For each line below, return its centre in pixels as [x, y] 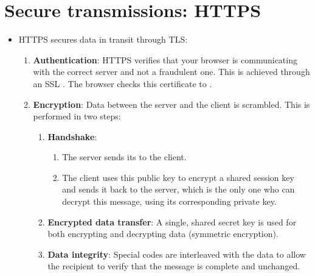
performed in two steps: [77, 116]
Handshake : [72, 136]
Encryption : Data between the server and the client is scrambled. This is [171, 104]
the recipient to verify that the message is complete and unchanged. [174, 266]
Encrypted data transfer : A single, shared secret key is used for [172, 221]
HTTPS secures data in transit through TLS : [103, 39]
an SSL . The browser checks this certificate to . [123, 83]
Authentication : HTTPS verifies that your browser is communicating [165, 59]
